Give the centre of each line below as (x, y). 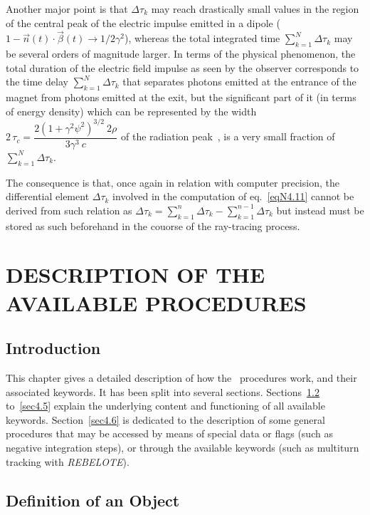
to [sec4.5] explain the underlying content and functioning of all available (165, 406)
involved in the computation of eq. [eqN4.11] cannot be (233, 196)
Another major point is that (67, 9)
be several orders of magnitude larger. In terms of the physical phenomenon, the (181, 54)
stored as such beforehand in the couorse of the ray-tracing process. (153, 225)
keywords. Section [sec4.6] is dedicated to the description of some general (165, 419)
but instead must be (320, 210)
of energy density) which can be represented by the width (131, 111)
